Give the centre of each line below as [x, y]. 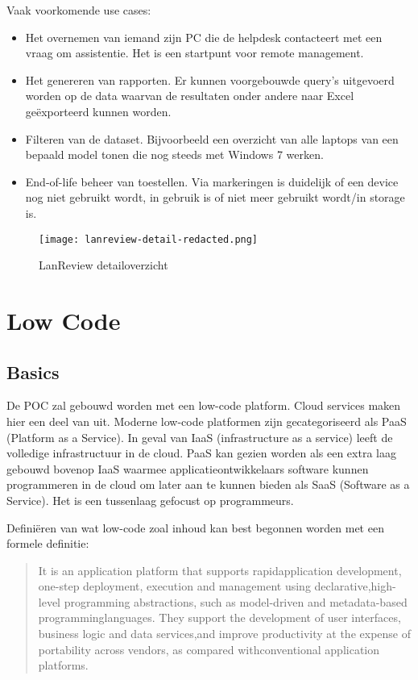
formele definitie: [48, 543]
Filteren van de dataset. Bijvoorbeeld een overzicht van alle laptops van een [212, 138]
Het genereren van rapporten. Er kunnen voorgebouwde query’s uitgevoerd [210, 79]
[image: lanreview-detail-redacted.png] [149, 239]
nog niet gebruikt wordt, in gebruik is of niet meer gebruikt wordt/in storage [215, 197]
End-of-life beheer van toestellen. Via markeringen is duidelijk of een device [212, 181]
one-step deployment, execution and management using [174, 586]
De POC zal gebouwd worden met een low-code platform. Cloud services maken [204, 405]
